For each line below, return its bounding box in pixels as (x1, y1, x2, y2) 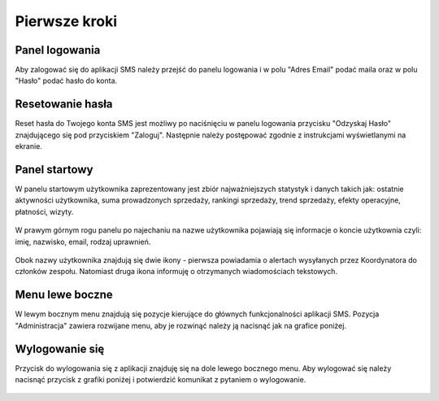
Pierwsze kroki (15, 12, 118, 30)
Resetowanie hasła (15, 98, 113, 111)
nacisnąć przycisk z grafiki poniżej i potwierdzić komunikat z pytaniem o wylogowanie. (15, 374, 306, 384)
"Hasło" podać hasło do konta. (15, 76, 118, 85)
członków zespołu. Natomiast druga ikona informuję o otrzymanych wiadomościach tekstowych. (15, 267, 337, 277)
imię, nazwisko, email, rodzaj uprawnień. (15, 237, 151, 246)
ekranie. (15, 142, 42, 151)
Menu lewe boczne (15, 288, 113, 302)
